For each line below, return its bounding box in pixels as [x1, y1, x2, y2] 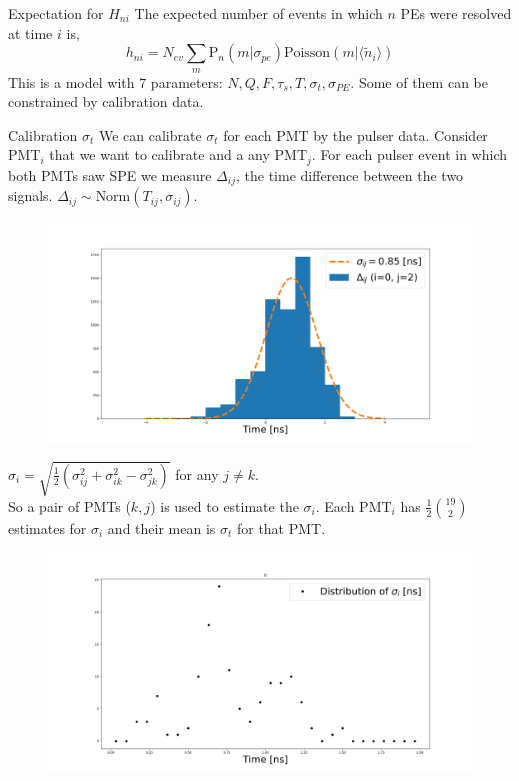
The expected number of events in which [134, 3, 383, 23]
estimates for [8, 517, 87, 538]
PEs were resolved [400, 3, 512, 23]
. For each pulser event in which [311, 144, 508, 165]
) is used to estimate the [150, 495, 299, 516]
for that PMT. [236, 517, 326, 538]
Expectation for [8, 3, 104, 23]
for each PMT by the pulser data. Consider [223, 124, 488, 145]
